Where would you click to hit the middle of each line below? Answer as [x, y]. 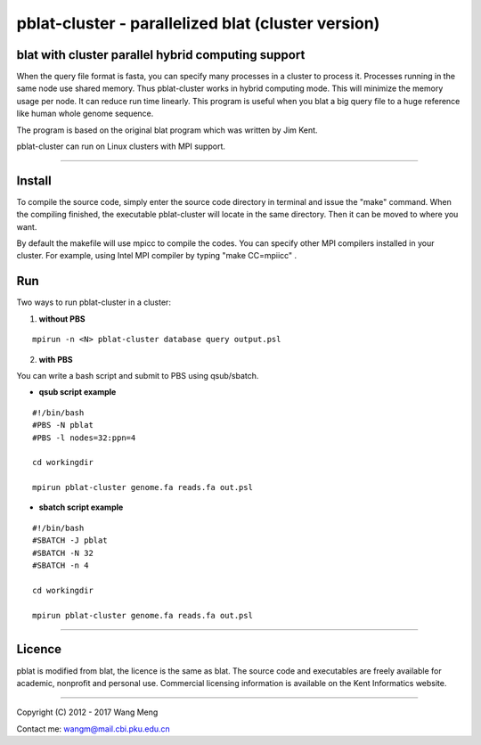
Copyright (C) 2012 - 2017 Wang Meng [87, 712]
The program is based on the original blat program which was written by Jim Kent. [167, 130]
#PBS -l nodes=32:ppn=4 [84, 438]
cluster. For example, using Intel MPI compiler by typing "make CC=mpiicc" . [157, 256]
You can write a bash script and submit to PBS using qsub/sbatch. [138, 375]
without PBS [62, 319]
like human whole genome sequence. [85, 114]
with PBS [56, 359]
